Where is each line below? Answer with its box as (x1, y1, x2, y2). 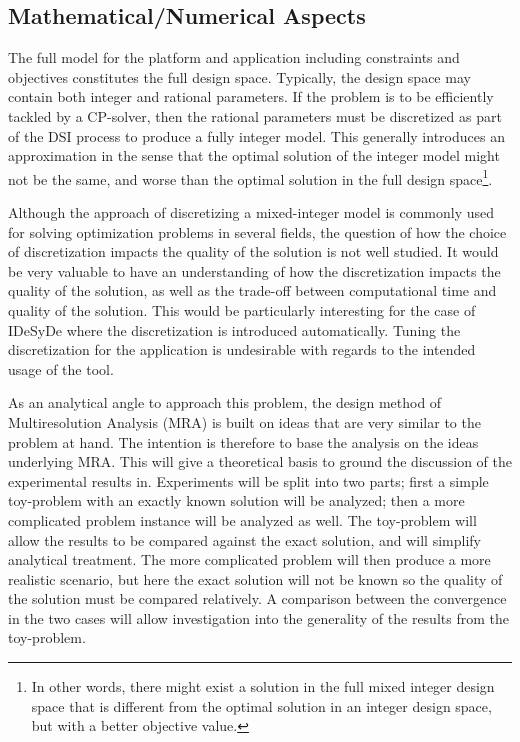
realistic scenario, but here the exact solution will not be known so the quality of (8, 568, 503, 589)
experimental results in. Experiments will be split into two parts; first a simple (8, 470, 489, 491)
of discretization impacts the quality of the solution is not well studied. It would (8, 241, 499, 262)
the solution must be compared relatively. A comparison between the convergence (8, 588, 507, 609)
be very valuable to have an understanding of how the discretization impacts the (8, 260, 501, 281)
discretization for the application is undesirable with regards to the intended (8, 339, 476, 360)
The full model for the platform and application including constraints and (8, 47, 460, 68)
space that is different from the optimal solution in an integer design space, (31, 695, 492, 716)
